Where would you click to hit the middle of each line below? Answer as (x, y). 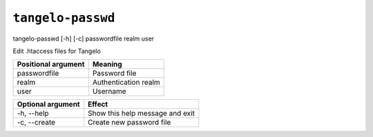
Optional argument (48, 105)
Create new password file (129, 123)
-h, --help (33, 114)
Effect (98, 105)
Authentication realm (126, 83)
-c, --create (36, 123)
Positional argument (51, 64)
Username (109, 92)
